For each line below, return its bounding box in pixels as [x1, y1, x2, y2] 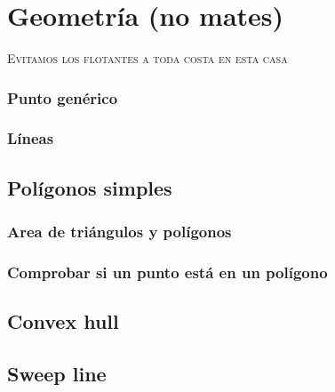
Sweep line [7, 360, 107, 388]
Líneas [7, 127, 54, 149]
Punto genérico [7, 86, 118, 108]
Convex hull [7, 308, 119, 335]
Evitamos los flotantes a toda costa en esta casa [7, 49, 288, 68]
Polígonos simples [7, 173, 172, 201]
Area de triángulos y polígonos [7, 220, 232, 243]
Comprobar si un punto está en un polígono [7, 260, 328, 283]
